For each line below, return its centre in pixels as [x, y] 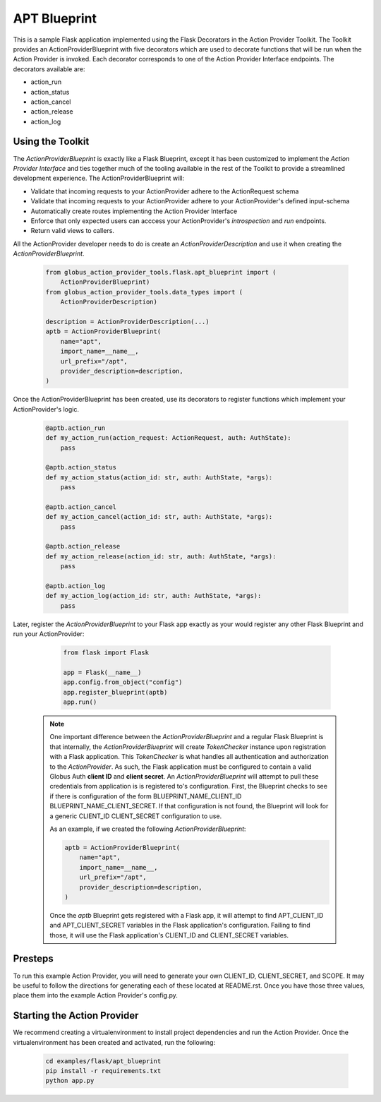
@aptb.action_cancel [81, 507]
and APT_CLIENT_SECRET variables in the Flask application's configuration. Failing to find [180, 926]
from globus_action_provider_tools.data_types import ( [144, 292]
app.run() [80, 702]
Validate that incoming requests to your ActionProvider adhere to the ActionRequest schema [165, 191]
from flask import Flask [106, 653]
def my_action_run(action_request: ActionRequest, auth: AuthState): [168, 438]
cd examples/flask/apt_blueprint [103, 1061]
